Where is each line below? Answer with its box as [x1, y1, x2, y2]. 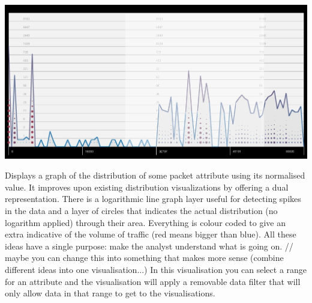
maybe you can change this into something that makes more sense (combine [5, 251, 284, 264]
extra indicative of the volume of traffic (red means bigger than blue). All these [5, 228, 296, 240]
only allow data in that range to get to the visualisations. [5, 287, 215, 299]
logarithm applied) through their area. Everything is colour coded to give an [5, 216, 286, 228]
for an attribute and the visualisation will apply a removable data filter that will [5, 275, 301, 287]
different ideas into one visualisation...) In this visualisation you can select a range [5, 263, 307, 276]
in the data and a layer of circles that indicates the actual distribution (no [5, 204, 278, 217]
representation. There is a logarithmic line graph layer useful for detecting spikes [5, 192, 301, 205]
